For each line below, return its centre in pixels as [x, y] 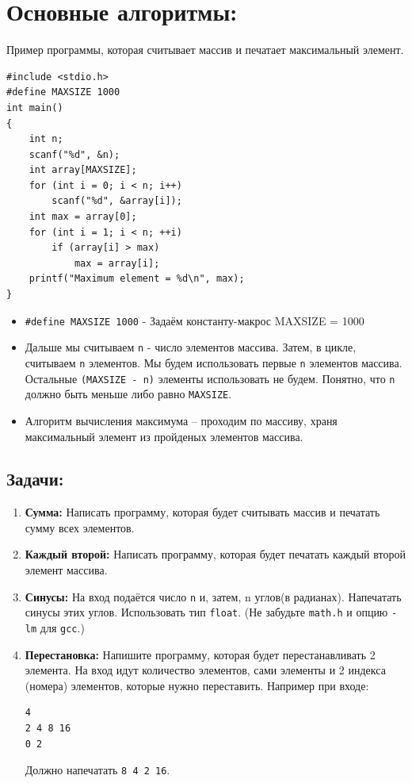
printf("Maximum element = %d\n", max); [137, 279]
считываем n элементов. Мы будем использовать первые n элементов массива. [214, 362]
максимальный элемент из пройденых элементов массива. [164, 436]
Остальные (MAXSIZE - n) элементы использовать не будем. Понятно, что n [210, 378]
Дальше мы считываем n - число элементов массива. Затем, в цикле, [191, 347]
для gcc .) [62, 627]
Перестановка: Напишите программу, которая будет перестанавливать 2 [200, 654]
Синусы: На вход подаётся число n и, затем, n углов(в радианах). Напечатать [213, 596]
